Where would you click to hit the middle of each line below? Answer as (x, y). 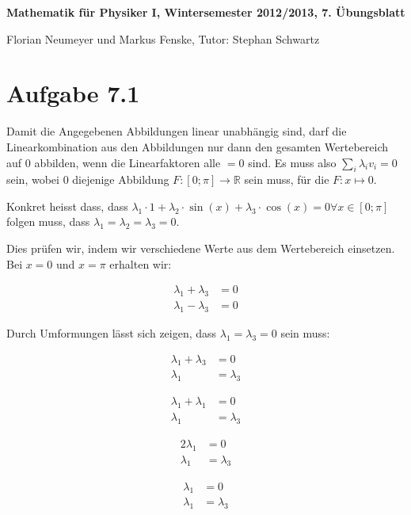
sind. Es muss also (292, 162)
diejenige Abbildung (121, 179)
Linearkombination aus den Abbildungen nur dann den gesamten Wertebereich (198, 146)
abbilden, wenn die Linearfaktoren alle (127, 162)
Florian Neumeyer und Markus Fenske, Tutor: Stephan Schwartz (163, 38)
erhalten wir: (141, 263)
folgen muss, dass (48, 221)
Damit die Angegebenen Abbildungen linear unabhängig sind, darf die (177, 131)
